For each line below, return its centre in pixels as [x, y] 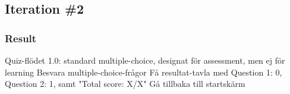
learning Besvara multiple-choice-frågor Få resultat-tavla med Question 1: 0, [144, 72]
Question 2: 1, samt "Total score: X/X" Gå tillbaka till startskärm [125, 84]
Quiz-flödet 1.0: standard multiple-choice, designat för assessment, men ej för [145, 60]
